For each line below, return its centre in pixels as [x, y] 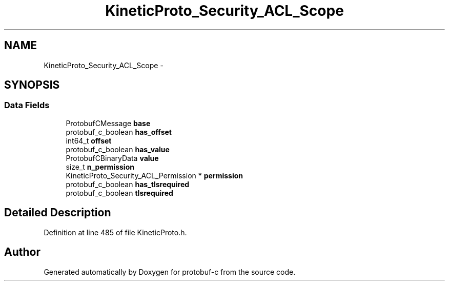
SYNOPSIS [32, 85]
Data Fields [27, 105]
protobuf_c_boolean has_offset [119, 132]
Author [22, 252]
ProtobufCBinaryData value [112, 158]
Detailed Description [58, 213]
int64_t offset [89, 140]
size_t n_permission [100, 167]
